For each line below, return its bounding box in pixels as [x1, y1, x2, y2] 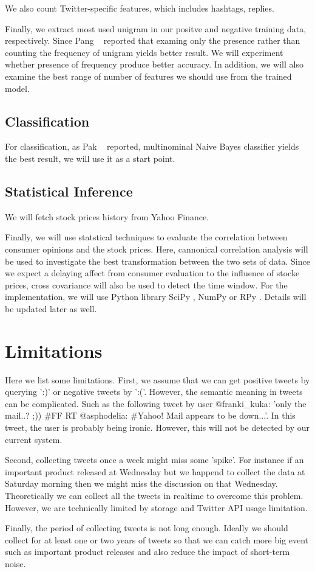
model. [5, 82, 30, 94]
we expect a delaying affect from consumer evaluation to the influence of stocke [5, 267, 300, 279]
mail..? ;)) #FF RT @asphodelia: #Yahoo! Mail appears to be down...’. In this [5, 409, 296, 422]
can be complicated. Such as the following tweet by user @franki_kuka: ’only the [5, 397, 307, 410]
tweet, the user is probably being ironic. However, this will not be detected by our [5, 421, 310, 433]
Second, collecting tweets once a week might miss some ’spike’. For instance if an [5, 453, 304, 466]
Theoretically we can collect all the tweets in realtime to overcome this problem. [5, 489, 303, 501]
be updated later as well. [5, 302, 97, 315]
